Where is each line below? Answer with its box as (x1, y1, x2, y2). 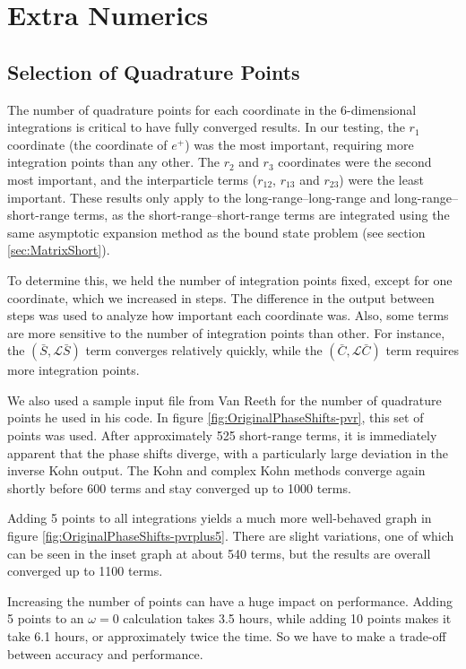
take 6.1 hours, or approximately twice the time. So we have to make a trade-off (7, 627, 446, 646)
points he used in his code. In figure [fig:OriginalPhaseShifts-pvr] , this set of (7, 408, 424, 427)
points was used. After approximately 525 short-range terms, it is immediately (7, 426, 437, 445)
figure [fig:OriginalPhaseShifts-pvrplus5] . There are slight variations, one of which (7, 526, 454, 545)
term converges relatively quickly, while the (85, 341, 323, 360)
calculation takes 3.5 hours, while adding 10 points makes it (123, 609, 452, 628)
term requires (385, 341, 459, 360)
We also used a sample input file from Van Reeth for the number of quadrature (7, 390, 442, 409)
